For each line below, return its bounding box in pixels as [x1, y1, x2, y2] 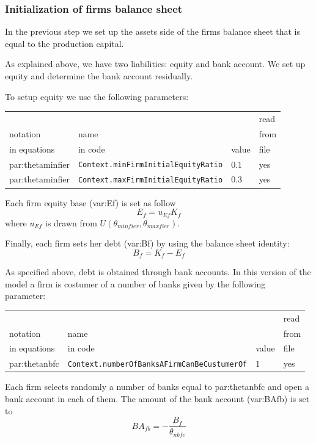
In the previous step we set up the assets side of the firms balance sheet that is [5, 25, 300, 38]
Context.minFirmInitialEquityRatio [78, 160, 223, 170]
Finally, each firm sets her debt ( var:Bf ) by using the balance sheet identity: [5, 237, 290, 250]
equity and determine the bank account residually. [5, 70, 193, 82]
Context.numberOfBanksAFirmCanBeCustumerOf [67, 360, 248, 369]
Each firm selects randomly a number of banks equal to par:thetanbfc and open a [5, 380, 309, 393]
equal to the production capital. [5, 37, 124, 49]
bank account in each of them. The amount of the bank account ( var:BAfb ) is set [5, 392, 310, 405]
